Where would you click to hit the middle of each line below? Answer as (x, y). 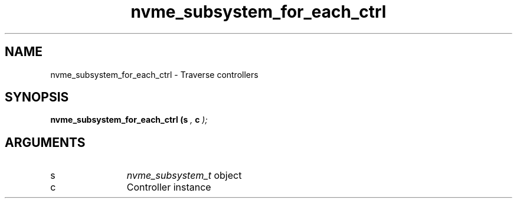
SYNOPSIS (37, 97)
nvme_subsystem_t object (184, 176)
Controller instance (169, 187)
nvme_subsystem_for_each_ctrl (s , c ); (129, 120)
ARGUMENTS (45, 142)
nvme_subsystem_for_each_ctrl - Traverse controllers (154, 74)
